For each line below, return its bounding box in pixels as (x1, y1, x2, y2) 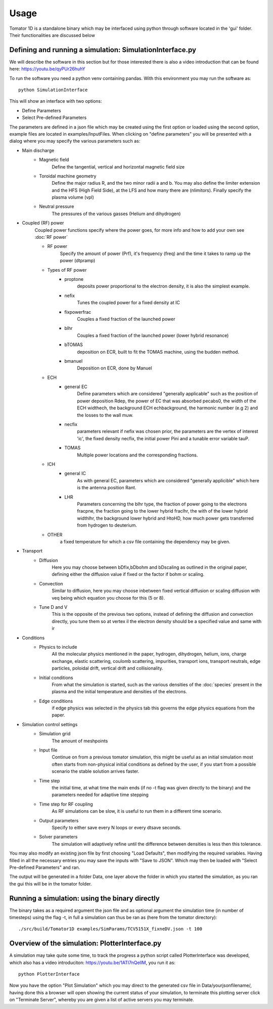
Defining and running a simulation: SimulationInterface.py (9, 46, 197, 54)
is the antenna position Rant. (77, 485, 136, 491)
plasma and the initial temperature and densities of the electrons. (52, 689, 187, 695)
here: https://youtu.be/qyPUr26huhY (9, 66, 85, 72)
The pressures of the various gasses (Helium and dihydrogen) (52, 211, 181, 217)
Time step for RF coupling (39, 801, 93, 807)
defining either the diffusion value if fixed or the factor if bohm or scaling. (52, 571, 205, 577)
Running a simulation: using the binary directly (9, 894, 160, 903)
